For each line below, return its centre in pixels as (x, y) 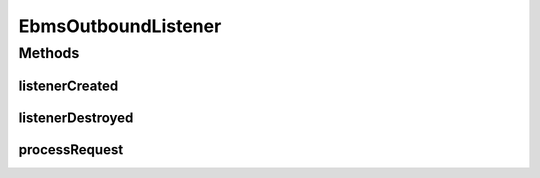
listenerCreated (68, 85)
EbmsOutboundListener (120, 26)
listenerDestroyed (76, 117)
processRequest (71, 149)
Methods (49, 53)
